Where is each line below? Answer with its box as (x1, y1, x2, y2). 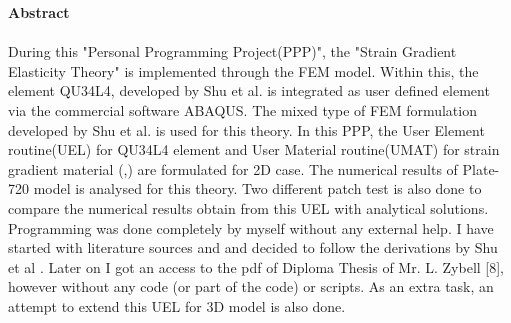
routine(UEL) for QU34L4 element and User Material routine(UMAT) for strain (8, 139, 500, 160)
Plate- (462, 158, 500, 179)
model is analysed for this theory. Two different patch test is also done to (33, 178, 482, 199)
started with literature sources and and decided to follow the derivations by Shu (8, 237, 498, 258)
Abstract (8, 2, 70, 22)
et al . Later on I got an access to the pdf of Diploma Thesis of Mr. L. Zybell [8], (8, 256, 505, 277)
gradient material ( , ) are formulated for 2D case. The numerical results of (8, 158, 458, 179)
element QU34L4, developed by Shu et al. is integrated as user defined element (8, 80, 490, 101)
